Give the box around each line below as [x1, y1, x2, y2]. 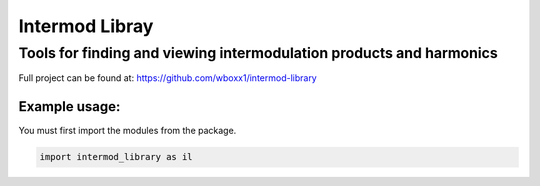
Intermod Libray [18, 15, 154, 37]
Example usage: [18, 98, 121, 115]
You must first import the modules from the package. [18, 125, 237, 137]
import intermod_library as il [39, 151, 194, 163]
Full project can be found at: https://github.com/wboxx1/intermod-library [18, 72, 317, 84]
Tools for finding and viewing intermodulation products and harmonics [18, 44, 499, 62]
